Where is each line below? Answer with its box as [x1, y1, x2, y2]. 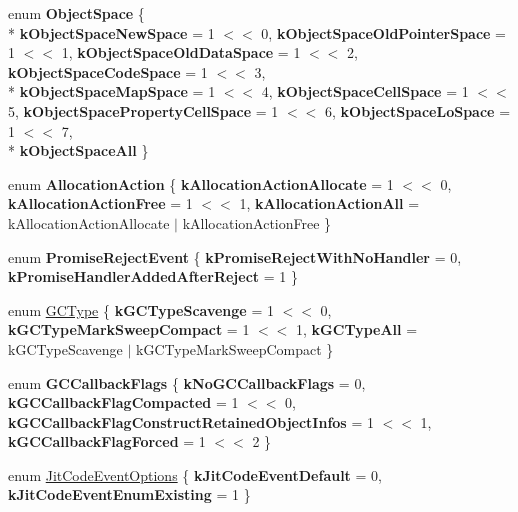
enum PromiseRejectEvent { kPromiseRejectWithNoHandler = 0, [8, 246, 462, 267]
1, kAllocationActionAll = [239, 193, 420, 214]
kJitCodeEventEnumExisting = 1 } [8, 484, 251, 505]
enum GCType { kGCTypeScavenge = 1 [8, 299, 274, 320]
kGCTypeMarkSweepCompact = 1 [8, 319, 250, 340]
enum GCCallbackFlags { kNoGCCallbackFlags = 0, [8, 372, 366, 393]
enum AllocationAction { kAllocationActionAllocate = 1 [8, 173, 394, 194]
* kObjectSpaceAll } [8, 140, 149, 161]
